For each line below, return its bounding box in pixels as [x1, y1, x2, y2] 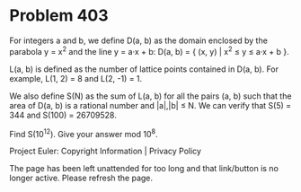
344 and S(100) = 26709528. [9, 109, 117, 120]
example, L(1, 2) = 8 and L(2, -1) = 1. [9, 73, 143, 83]
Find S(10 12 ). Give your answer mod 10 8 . [9, 127, 159, 139]
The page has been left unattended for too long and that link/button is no [9, 163, 279, 174]
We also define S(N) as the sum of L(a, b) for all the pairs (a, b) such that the [9, 91, 292, 101]
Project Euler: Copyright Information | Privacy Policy [9, 145, 202, 157]
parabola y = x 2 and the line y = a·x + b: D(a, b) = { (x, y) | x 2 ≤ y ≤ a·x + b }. [9, 44, 289, 57]
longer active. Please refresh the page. [9, 172, 154, 184]
